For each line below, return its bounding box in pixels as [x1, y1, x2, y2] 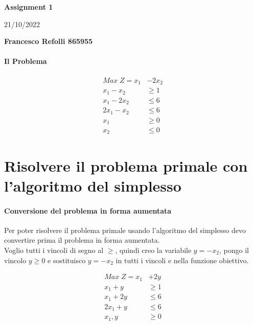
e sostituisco [48, 254, 86, 265]
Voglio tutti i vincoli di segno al [4, 245, 104, 256]
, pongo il [219, 245, 249, 256]
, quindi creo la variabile [115, 245, 192, 256]
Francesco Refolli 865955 [4, 36, 93, 47]
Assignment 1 [4, 2, 53, 12]
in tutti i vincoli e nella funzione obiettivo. [116, 254, 249, 265]
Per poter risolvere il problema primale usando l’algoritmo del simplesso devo [4, 224, 246, 235]
